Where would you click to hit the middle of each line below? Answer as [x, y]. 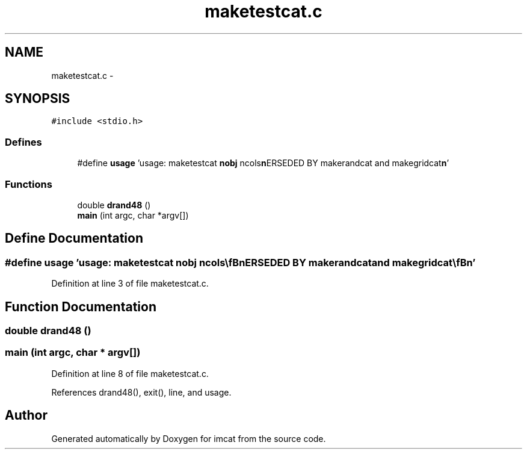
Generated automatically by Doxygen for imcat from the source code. [189, 438]
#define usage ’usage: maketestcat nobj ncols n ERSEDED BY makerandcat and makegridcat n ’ [263, 163]
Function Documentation [81, 306]
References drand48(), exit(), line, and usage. [141, 392]
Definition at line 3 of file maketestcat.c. [130, 284]
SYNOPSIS [38, 99]
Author [26, 415]
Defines [23, 142]
